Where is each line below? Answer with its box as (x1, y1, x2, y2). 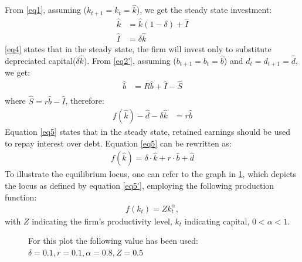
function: (5, 190, 37, 203)
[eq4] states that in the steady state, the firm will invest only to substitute (5, 43, 272, 55)
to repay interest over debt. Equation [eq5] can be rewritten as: (5, 137, 232, 149)
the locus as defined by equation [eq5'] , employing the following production (5, 179, 274, 191)
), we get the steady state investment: (136, 4, 272, 16)
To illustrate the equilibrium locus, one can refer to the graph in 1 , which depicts (5, 168, 297, 180)
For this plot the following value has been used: (28, 234, 198, 247)
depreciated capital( (5, 54, 76, 66)
